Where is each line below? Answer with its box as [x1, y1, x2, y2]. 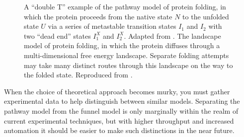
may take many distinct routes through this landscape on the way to [24, 60, 233, 70]
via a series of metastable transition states [48, 21, 176, 31]
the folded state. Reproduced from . [24, 69, 133, 80]
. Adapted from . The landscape [124, 30, 221, 41]
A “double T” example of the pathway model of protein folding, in [24, 1, 226, 11]
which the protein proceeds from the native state [24, 11, 172, 21]
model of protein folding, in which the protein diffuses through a [24, 40, 220, 51]
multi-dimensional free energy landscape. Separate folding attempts [24, 50, 229, 60]
